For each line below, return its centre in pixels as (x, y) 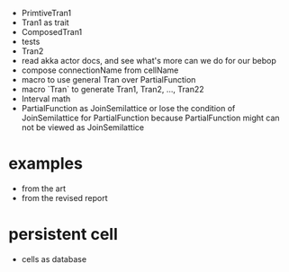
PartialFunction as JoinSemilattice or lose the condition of (128, 108)
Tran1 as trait (45, 22)
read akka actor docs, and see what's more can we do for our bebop (149, 61)
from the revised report (65, 197)
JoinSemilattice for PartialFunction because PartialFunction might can (150, 118)
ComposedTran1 (52, 32)
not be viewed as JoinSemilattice (83, 127)
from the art (44, 189)
